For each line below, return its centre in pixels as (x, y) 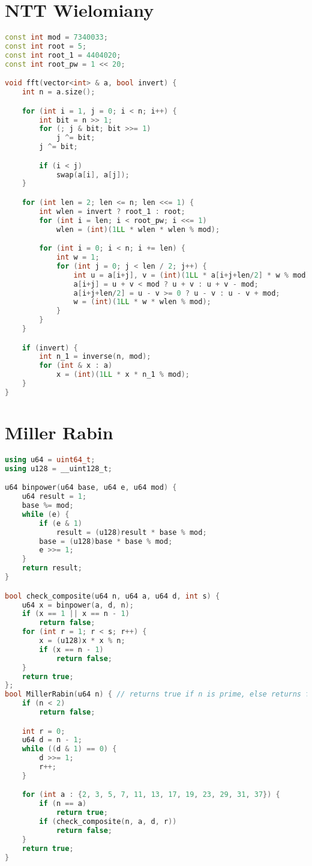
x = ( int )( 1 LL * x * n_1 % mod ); (123, 375)
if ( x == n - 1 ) (71, 649)
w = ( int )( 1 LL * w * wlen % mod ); (142, 302)
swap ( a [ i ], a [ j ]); (93, 175)
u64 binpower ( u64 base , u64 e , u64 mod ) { (91, 488)
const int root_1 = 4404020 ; (63, 55)
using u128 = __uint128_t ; (58, 468)
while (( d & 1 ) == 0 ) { (69, 749)
